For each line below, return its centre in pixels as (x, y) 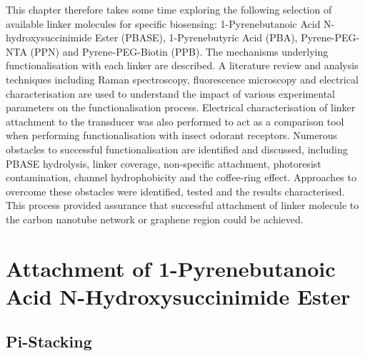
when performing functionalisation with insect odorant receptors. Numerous (172, 135)
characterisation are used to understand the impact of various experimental (170, 93)
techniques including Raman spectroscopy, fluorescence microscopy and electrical (182, 79)
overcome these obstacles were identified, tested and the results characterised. (175, 191)
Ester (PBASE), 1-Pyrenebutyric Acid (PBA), (196, 37)
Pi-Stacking (49, 341)
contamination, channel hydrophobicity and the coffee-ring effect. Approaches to (181, 177)
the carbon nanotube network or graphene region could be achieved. (155, 219)
